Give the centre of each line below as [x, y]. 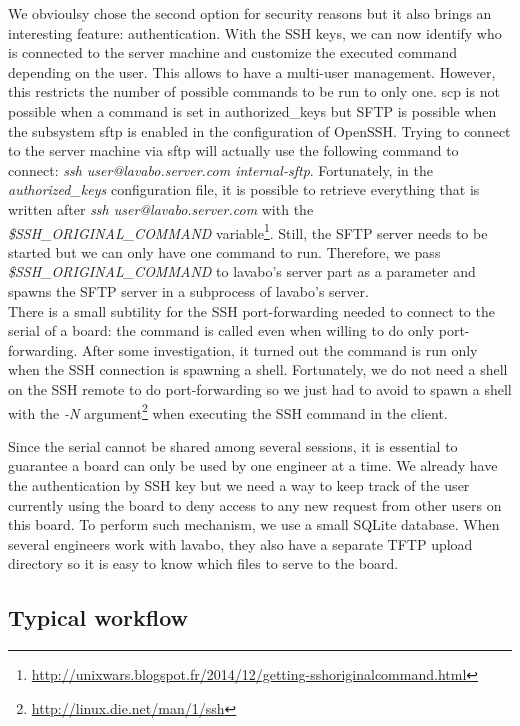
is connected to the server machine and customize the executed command [233, 52]
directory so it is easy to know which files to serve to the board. [203, 563]
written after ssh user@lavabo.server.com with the [161, 208]
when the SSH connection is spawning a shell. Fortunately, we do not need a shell [258, 369]
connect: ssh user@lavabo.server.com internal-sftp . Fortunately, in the [220, 169]
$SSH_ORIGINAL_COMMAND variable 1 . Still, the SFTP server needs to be [248, 231]
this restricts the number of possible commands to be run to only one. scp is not [254, 91]
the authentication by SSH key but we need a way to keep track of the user [239, 484]
